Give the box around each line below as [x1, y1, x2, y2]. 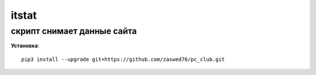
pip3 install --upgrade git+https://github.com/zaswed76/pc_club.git [21, 56, 225, 63]
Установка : [11, 42, 40, 49]
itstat [11, 9, 37, 22]
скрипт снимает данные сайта [11, 26, 137, 36]
